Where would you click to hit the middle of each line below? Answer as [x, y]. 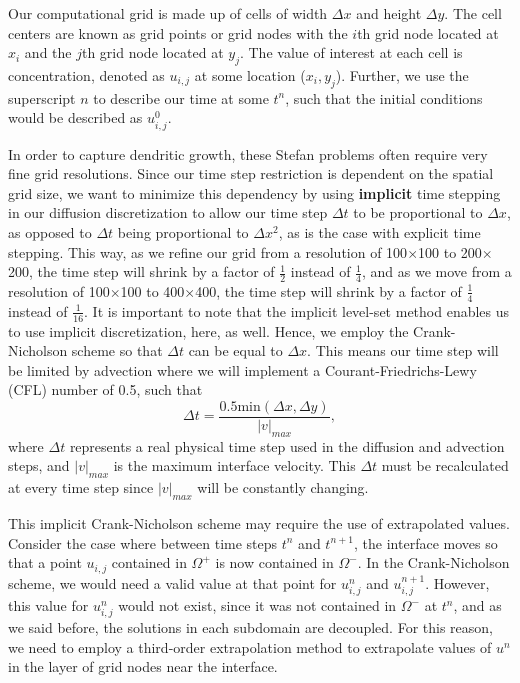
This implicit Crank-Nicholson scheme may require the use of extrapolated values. [259, 523]
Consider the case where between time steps [143, 542]
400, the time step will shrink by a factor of [328, 290]
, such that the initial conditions [384, 97]
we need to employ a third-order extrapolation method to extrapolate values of [250, 646]
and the [48, 52]
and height [389, 13]
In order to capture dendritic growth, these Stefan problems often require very [248, 153]
